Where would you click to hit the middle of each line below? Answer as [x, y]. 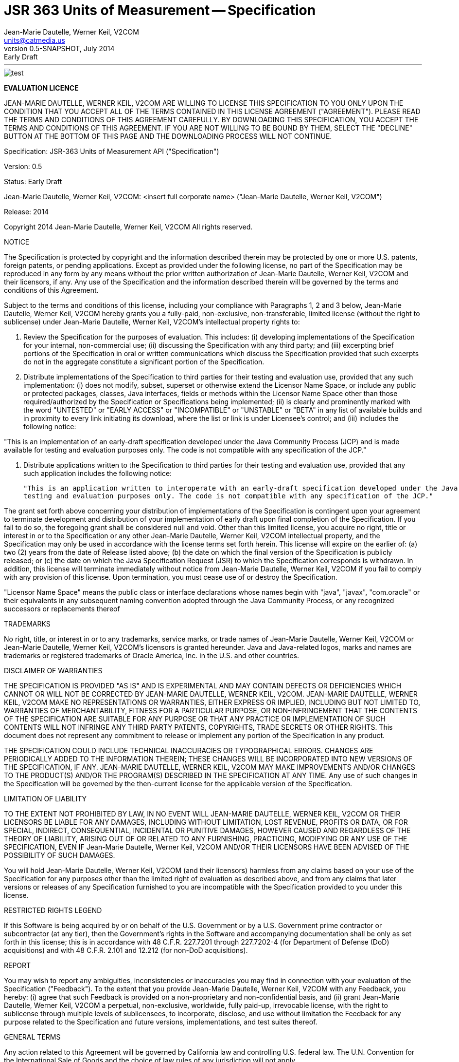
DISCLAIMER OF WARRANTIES [53, 670]
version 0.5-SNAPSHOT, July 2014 [59, 48]
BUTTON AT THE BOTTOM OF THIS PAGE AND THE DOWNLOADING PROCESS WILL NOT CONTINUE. [168, 136]
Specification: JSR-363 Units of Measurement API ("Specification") [112, 151]
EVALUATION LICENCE [41, 88]
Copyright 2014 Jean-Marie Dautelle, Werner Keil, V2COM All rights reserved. [128, 227]
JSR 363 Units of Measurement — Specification [160, 10]
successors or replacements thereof [62, 608]
